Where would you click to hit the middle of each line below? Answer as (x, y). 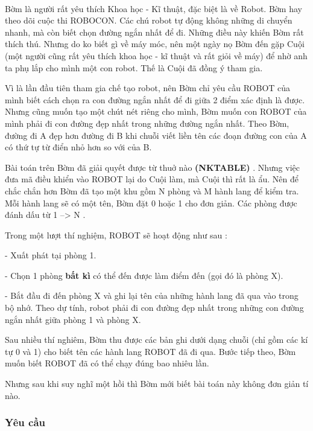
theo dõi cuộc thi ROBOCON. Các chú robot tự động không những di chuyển (149, 20)
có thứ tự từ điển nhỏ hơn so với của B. (78, 147)
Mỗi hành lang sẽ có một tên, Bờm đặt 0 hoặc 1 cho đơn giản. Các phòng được (151, 203)
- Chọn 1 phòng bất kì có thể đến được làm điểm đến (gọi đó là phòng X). (144, 275)
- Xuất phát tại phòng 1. (51, 255)
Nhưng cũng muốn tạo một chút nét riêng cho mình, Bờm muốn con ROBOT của (156, 111)
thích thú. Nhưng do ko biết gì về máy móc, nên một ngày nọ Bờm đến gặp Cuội (155, 44)
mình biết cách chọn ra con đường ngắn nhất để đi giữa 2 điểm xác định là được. (155, 99)
